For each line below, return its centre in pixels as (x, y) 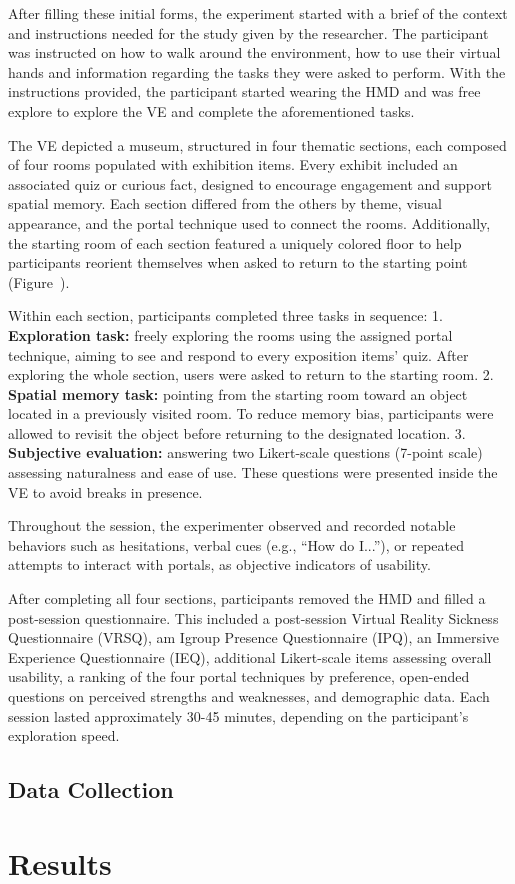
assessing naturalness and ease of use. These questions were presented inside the (253, 472)
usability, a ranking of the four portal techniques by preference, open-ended (239, 676)
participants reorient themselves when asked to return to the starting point (238, 262)
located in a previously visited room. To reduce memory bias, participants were (251, 413)
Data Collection (91, 789)
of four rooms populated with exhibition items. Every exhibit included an (233, 164)
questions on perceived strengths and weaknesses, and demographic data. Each (249, 696)
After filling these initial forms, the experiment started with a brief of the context (258, 13)
